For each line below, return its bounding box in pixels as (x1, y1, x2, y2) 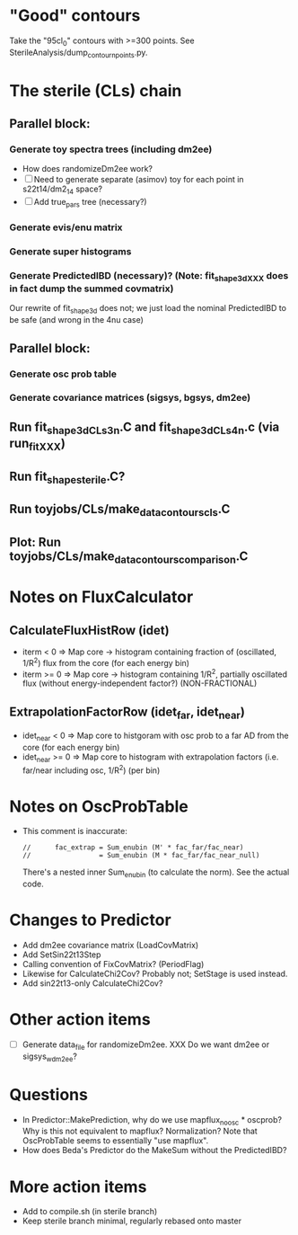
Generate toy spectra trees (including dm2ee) (9, 143, 213, 155)
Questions (9, 1084, 88, 1105)
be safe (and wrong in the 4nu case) (9, 315, 144, 325)
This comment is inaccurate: (22, 826, 127, 837)
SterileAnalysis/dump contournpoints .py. (9, 47, 148, 59)
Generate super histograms (9, 244, 132, 257)
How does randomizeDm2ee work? (22, 164, 153, 174)
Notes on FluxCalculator (9, 587, 194, 608)
